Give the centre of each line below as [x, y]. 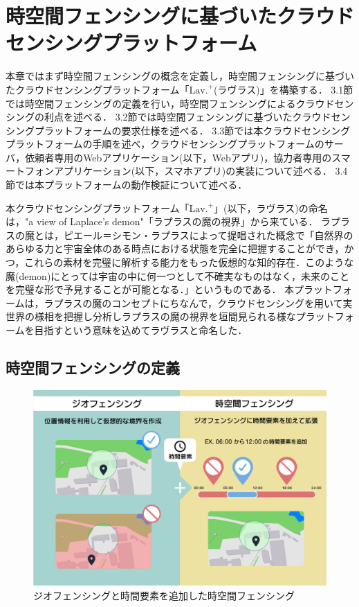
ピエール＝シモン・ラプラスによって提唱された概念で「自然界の [208, 235]
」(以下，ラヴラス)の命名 [271, 208]
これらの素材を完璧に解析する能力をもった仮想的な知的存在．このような [189, 262]
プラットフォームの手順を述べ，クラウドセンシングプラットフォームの [165, 144]
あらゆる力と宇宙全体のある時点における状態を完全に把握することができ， [175, 248]
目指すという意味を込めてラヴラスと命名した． [141, 330]
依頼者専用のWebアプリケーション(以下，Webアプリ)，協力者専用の [178, 157]
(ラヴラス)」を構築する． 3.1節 [284, 89]
